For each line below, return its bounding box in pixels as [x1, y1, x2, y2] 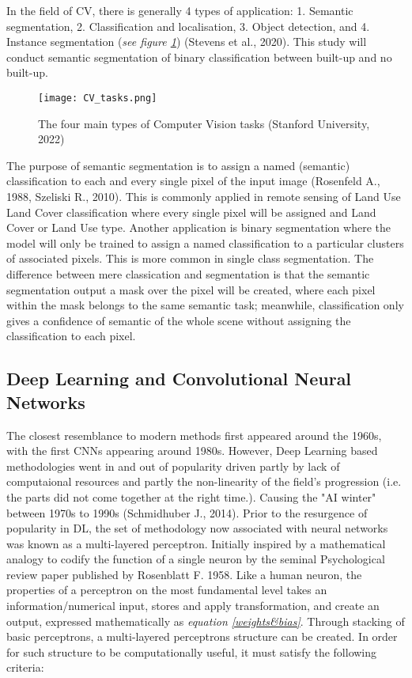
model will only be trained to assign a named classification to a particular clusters [6, 234, 404, 251]
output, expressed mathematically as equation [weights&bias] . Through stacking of [6, 612, 405, 629]
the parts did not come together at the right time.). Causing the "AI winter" [6, 488, 376, 505]
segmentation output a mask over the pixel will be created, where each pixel [6, 281, 376, 297]
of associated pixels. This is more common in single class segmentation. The [6, 250, 374, 267]
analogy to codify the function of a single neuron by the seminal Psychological [6, 551, 385, 567]
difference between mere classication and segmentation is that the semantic [6, 265, 370, 282]
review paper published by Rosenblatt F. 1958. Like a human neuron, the [6, 566, 362, 582]
